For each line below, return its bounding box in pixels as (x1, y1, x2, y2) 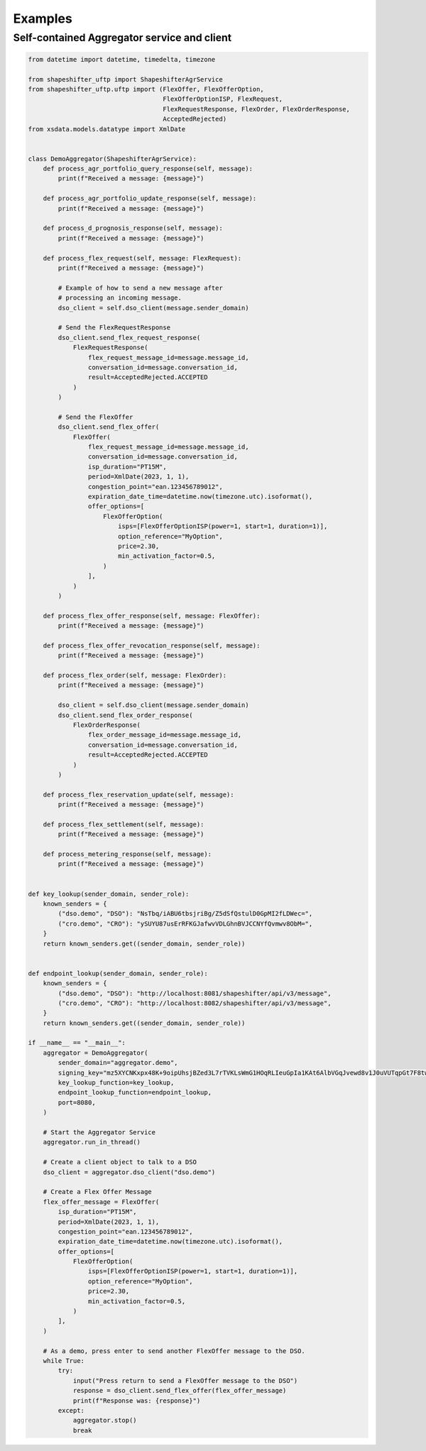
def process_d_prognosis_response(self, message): (43, 224, 223, 232)
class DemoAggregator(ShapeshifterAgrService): (28, 155, 197, 163)
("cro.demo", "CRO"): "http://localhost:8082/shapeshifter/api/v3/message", (58, 999, 332, 1007)
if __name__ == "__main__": (28, 1039, 126, 1047)
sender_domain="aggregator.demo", (58, 1058, 178, 1067)
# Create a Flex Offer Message (43, 1188, 152, 1196)
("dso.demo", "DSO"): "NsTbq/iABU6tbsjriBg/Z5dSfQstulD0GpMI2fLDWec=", (58, 909, 313, 918)
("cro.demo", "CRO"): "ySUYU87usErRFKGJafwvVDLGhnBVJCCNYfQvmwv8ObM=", (58, 919, 313, 928)
